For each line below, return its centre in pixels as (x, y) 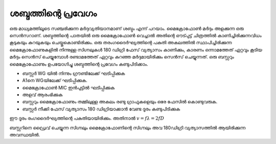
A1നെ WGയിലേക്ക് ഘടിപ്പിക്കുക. (55, 80)
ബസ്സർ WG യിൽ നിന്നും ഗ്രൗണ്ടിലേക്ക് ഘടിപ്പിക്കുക (74, 73)
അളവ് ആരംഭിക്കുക (42, 95)
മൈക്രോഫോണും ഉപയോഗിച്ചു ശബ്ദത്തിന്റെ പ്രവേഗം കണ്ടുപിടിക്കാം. (79, 64)
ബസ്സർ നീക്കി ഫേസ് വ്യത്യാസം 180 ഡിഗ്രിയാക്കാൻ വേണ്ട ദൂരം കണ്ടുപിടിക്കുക (101, 109)
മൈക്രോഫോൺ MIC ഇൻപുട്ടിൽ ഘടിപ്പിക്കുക (68, 88)
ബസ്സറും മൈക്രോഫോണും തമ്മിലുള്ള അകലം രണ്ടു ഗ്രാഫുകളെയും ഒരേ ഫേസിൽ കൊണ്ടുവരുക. (120, 102)
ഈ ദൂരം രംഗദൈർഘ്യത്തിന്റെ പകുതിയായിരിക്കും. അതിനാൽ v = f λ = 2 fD (87, 118)
